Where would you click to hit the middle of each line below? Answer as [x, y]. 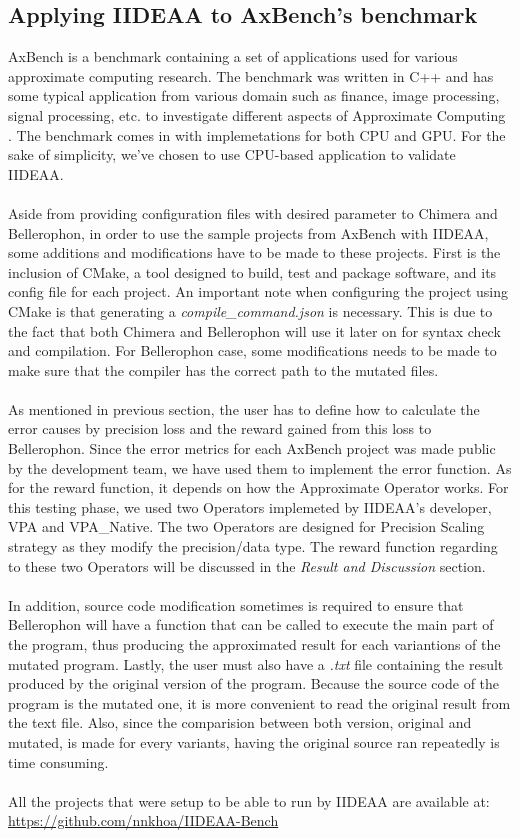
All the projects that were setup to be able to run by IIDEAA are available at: [249, 800]
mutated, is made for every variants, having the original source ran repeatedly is [254, 741]
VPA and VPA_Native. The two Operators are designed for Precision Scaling [246, 526]
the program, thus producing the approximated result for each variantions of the [254, 644]
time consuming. [58, 761]
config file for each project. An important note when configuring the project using [258, 291]
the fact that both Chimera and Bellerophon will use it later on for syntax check [254, 330]
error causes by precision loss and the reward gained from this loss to [220, 428]
